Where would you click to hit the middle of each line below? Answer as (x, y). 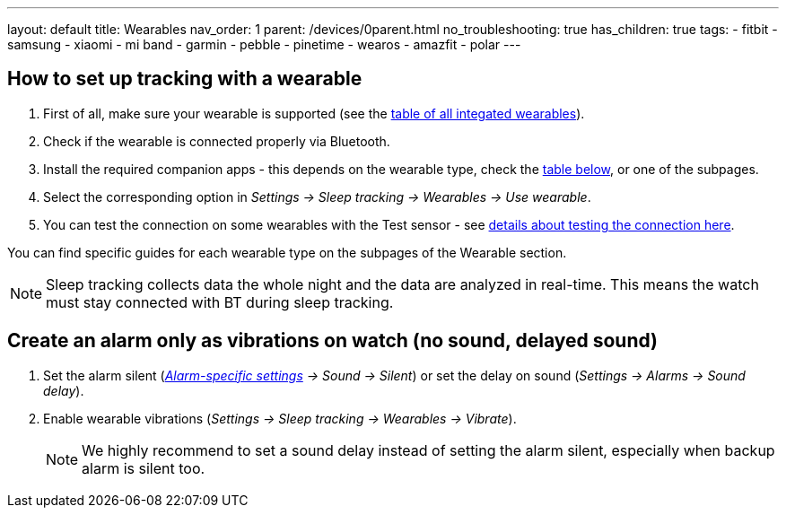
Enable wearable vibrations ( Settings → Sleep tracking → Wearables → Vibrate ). (280, 418)
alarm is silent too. (144, 468)
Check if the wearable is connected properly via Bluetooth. (217, 141)
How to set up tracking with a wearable (185, 79)
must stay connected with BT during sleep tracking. (220, 302)
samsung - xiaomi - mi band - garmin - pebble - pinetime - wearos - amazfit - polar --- (264, 44)
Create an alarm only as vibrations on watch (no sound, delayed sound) (333, 341)
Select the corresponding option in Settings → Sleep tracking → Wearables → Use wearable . (317, 196)
